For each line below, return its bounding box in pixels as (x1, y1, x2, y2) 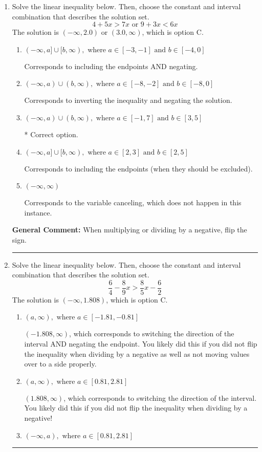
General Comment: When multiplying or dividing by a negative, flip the (12, 224, 247, 235)
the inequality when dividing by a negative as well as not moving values (24, 348, 250, 359)
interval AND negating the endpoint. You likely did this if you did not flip (24, 338, 257, 349)
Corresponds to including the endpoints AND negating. (24, 60, 198, 71)
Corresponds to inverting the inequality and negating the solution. (24, 95, 232, 105)
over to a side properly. (24, 358, 97, 369)
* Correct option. (24, 128, 78, 139)
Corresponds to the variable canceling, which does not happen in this (24, 197, 242, 208)
